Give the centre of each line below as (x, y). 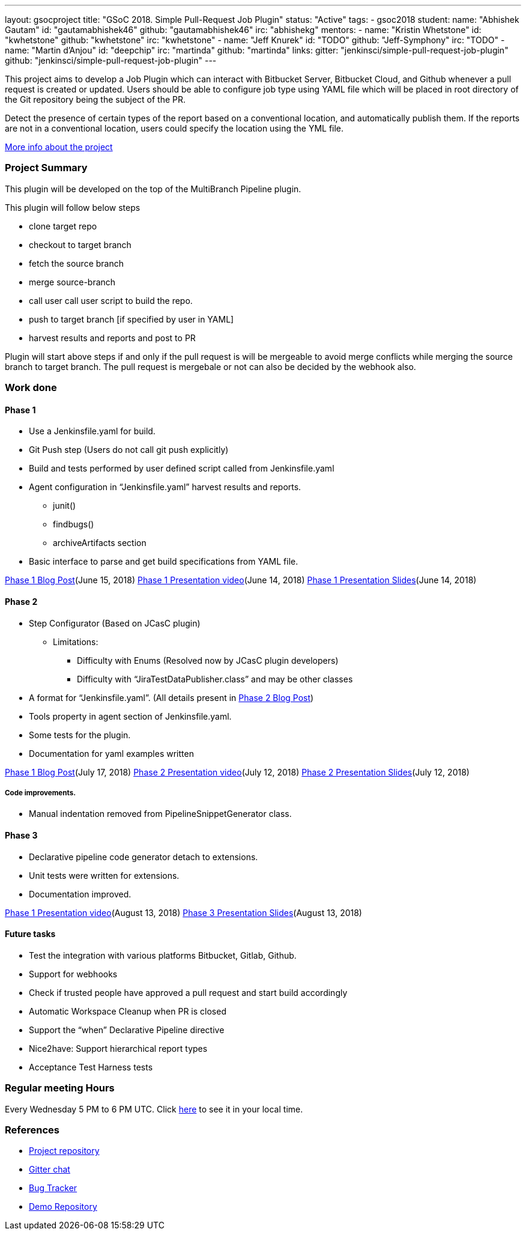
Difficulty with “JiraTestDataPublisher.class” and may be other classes (215, 679)
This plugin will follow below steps (73, 207)
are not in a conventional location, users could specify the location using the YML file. (174, 128)
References (32, 1130)
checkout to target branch (80, 244)
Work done (31, 388)
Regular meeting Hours (60, 1088)
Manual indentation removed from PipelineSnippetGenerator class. (160, 814)
